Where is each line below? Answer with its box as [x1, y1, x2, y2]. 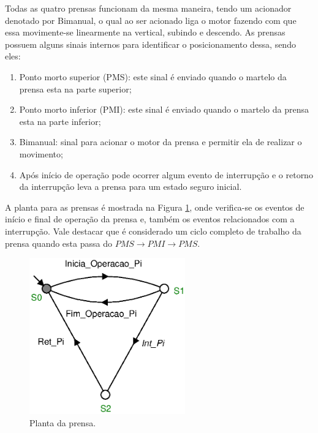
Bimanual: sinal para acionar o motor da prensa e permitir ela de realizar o [19, 135, 302, 148]
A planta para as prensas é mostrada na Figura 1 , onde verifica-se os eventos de [5, 200, 305, 213]
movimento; [19, 147, 63, 160]
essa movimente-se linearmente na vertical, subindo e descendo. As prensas [5, 26, 286, 39]
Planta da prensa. [29, 416, 96, 429]
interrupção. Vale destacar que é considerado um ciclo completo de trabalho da [5, 224, 301, 237]
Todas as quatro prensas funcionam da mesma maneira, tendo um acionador [5, 2, 292, 14]
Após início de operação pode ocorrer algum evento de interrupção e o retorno [19, 168, 313, 181]
